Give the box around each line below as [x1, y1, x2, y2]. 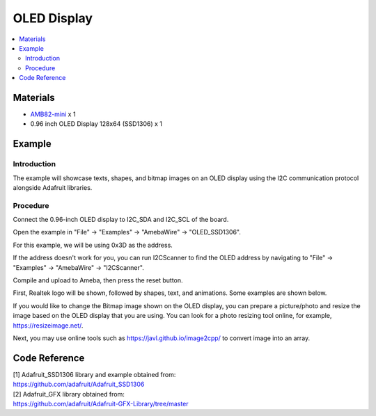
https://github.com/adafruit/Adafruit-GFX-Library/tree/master [13, 400, 189, 408]
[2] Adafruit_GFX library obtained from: [13, 390, 125, 398]
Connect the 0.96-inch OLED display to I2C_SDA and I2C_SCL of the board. [13, 216, 229, 224]
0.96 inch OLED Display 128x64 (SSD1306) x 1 [30, 120, 163, 128]
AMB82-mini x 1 [30, 110, 76, 118]
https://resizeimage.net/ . [13, 321, 84, 330]
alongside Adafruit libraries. [13, 183, 93, 191]
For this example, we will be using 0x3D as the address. [13, 241, 173, 249]
